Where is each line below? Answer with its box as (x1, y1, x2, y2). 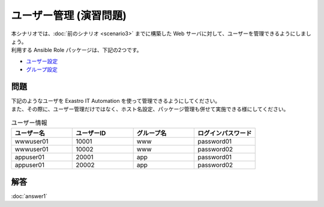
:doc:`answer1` (11, 192, 47, 200)
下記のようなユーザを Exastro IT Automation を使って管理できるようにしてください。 (11, 98, 221, 105)
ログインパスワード (197, 129, 252, 138)
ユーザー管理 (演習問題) (11, 9, 127, 22)
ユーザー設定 (26, 57, 58, 65)
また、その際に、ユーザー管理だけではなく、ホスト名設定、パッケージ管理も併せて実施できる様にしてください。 (11, 105, 289, 113)
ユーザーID (76, 129, 106, 138)
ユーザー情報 (11, 118, 47, 127)
